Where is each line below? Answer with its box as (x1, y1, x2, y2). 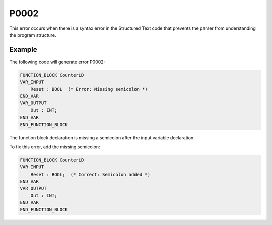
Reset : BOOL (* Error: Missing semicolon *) (30, 86, 148, 92)
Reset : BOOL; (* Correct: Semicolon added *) (30, 172, 151, 177)
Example (9, 45, 37, 54)
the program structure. (9, 32, 56, 38)
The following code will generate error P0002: (9, 59, 105, 65)
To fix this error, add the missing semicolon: (9, 144, 100, 150)
